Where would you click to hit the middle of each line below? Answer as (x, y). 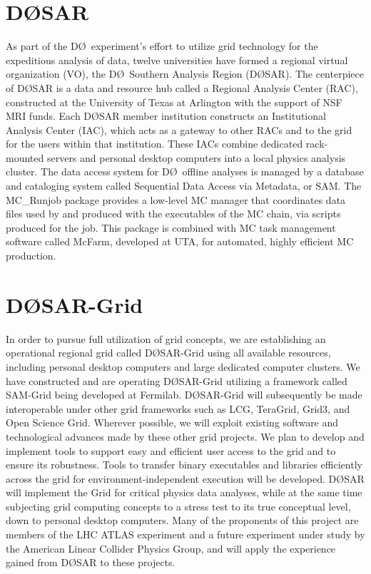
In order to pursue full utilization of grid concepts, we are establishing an (166, 338)
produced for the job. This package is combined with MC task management (171, 227)
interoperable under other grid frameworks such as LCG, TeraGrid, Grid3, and (178, 408)
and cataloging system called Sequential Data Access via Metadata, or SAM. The (184, 186)
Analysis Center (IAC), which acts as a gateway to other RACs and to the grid (179, 129)
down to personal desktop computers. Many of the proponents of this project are (182, 520)
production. (31, 256)
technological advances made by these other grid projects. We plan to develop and (185, 436)
